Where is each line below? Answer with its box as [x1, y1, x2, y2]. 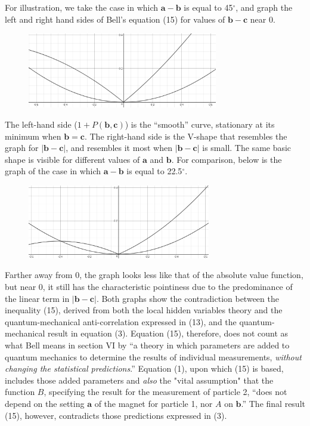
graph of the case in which [5, 165, 101, 177]
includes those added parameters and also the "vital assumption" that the [5, 373, 274, 386]
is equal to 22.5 [126, 165, 182, 177]
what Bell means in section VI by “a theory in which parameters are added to [5, 338, 290, 351]
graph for [5, 141, 39, 154]
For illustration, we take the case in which [5, 1, 159, 13]
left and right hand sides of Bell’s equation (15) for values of [5, 13, 225, 25]
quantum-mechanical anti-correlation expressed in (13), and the [5, 315, 237, 328]
